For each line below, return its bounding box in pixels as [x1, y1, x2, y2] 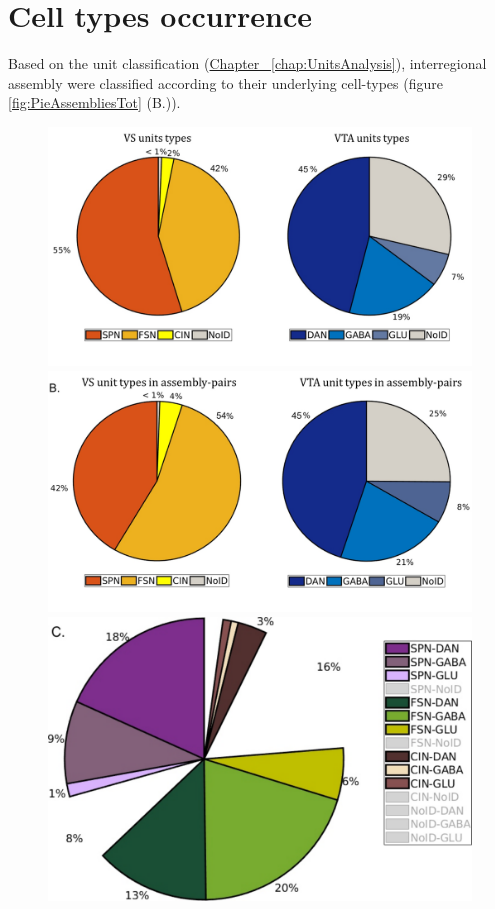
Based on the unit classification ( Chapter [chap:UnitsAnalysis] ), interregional [8, 53, 487, 74]
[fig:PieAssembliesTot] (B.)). [8, 92, 181, 113]
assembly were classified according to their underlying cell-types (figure [8, 72, 443, 93]
